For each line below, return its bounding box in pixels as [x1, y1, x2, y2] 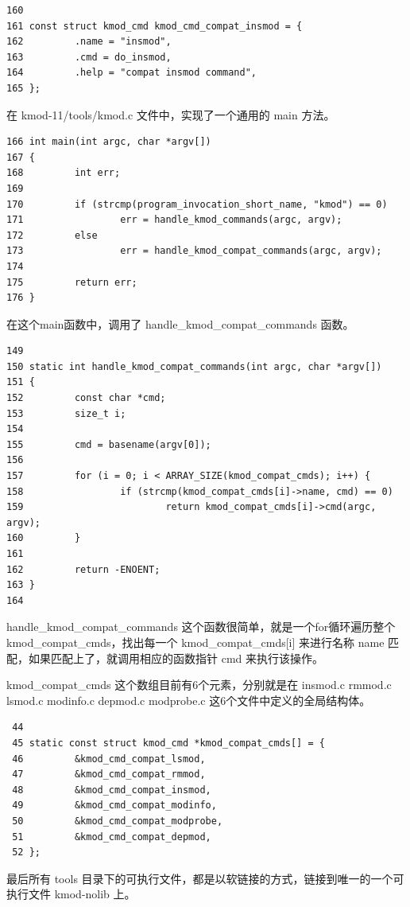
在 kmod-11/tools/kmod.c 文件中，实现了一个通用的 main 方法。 [6, 106, 335, 123]
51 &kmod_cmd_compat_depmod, [12, 831, 211, 843]
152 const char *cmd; [6, 392, 166, 404]
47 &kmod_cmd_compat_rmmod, [12, 769, 206, 780]
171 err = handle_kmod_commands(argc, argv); [6, 214, 342, 226]
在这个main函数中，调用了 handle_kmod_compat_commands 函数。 [6, 315, 354, 332]
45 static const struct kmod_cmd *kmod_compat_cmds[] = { [12, 737, 325, 749]
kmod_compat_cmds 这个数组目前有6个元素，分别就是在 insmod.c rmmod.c [6, 676, 392, 693]
